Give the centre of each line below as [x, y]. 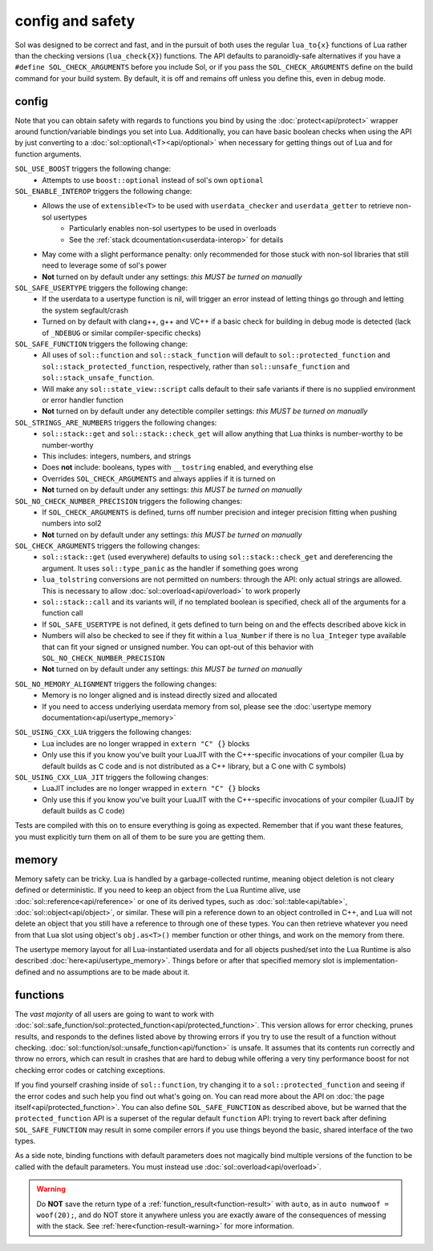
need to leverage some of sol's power [105, 265]
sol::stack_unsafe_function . [98, 377]
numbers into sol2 [72, 523]
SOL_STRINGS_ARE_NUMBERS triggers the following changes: [116, 422]
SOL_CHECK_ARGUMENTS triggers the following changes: [107, 546]
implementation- [371, 961]
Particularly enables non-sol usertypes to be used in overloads [173, 228]
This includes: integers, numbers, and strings [117, 456]
